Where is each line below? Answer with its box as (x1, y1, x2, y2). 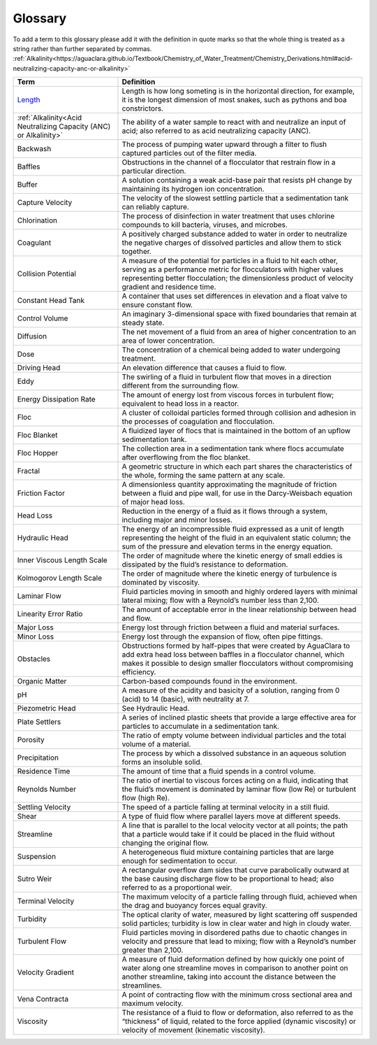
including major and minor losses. (121, 515, 233, 525)
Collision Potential (17, 269, 77, 279)
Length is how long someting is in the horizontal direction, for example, (121, 86, 355, 96)
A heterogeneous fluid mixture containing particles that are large (121, 847, 334, 857)
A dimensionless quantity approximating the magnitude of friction (121, 480, 337, 490)
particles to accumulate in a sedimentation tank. (121, 721, 279, 731)
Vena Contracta (17, 994, 69, 1004)
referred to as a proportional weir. (121, 883, 232, 893)
